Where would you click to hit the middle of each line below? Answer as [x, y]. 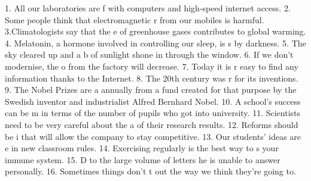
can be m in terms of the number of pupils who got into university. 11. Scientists [153, 113]
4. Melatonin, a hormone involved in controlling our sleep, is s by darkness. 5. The [155, 43]
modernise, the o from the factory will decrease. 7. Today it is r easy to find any [152, 66]
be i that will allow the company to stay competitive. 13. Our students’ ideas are [153, 136]
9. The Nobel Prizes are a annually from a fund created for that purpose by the [151, 90]
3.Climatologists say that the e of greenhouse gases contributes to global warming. [155, 31]
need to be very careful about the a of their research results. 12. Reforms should [152, 124]
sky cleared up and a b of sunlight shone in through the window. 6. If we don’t [149, 54]
